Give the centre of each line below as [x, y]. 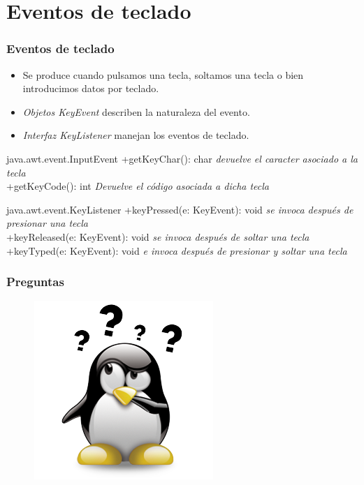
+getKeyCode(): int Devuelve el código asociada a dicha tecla [138, 186]
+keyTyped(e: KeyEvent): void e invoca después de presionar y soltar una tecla [177, 250]
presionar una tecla [48, 223]
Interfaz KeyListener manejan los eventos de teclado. [136, 135]
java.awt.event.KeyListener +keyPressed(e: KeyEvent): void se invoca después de [180, 209]
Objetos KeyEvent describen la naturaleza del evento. [136, 111]
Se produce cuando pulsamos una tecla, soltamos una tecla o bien [163, 74]
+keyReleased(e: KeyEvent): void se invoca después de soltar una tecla [158, 236]
